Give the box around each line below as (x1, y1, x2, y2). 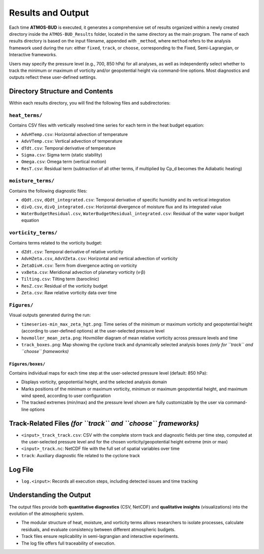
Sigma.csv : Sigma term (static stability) (21, 152, 103, 157)
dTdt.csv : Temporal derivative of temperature (21, 145, 116, 151)
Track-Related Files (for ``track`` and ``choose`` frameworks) (9, 419, 199, 427)
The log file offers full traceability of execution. (21, 540, 116, 546)
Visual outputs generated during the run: (9, 312, 91, 318)
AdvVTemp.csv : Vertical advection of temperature (21, 138, 123, 144)
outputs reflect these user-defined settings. (9, 74, 97, 80)
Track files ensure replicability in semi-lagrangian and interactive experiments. (21, 533, 179, 539)
